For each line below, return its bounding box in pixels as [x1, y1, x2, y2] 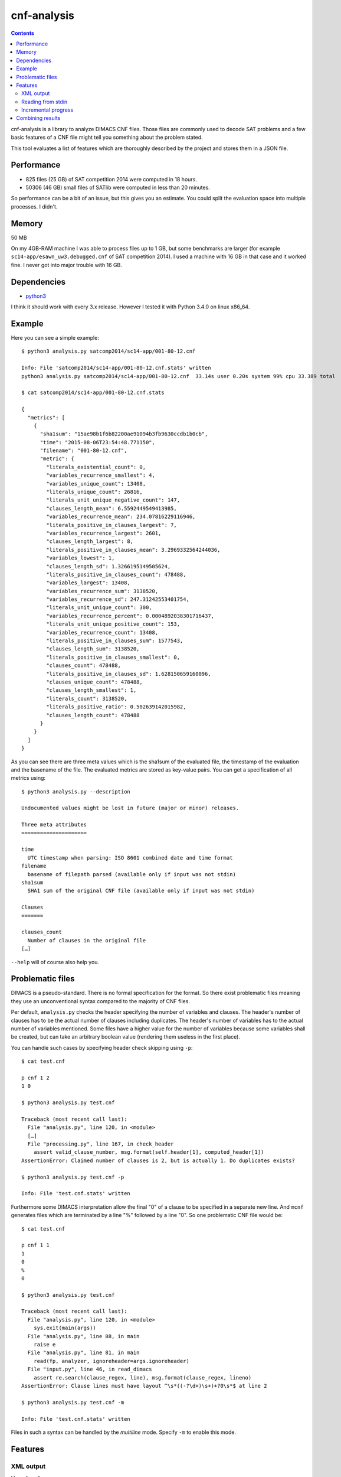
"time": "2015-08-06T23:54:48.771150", [40, 439, 156, 445]
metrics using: [11, 775, 46, 782]
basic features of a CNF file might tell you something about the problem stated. [11, 134, 203, 141]
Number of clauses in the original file [27, 937, 146, 944]
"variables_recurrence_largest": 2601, [46, 529, 162, 536]
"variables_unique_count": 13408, [46, 480, 146, 487]
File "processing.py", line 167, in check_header [27, 1141, 174, 1147]
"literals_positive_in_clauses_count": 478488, [46, 571, 186, 578]
